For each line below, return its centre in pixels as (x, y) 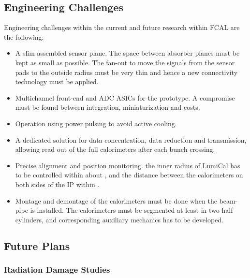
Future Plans (37, 245)
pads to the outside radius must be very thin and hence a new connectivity (126, 72)
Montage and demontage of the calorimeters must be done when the (116, 200)
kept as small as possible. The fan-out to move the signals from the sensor (125, 62)
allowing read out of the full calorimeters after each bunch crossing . (115, 149)
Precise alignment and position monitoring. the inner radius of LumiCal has (128, 165)
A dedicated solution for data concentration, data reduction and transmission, (131, 139)
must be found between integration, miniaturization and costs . (108, 107)
